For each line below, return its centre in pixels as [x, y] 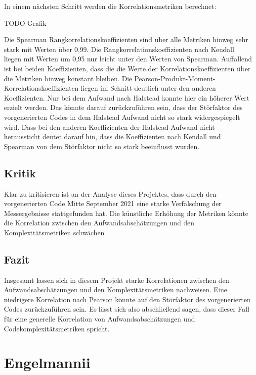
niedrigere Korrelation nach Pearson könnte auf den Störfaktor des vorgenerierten [127, 299]
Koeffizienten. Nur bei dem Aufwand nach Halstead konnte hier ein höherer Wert [127, 97]
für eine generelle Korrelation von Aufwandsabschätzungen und [100, 319]
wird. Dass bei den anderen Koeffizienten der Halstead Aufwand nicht [109, 127]
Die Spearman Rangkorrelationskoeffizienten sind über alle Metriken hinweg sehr [126, 39]
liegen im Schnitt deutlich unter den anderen [148, 88]
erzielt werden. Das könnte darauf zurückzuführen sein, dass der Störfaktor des [123, 107]
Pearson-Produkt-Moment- [175, 78]
